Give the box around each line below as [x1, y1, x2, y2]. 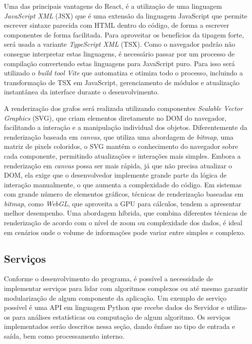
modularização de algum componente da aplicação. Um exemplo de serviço [4, 292, 227, 303]
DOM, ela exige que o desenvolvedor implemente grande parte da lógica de [4, 170, 227, 180]
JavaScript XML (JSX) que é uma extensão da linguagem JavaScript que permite [4, 10, 248, 20]
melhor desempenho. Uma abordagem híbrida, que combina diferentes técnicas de [4, 208, 247, 218]
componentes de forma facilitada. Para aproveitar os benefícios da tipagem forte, [4, 29, 244, 39]
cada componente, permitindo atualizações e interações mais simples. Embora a [4, 150, 241, 161]
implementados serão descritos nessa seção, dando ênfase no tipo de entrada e [4, 321, 235, 331]
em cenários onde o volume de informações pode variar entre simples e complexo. [4, 227, 246, 237]
